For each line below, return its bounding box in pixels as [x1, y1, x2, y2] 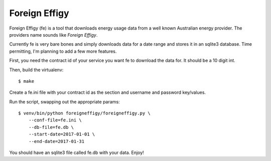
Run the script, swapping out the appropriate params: [9, 98, 120, 105]
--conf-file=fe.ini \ [28, 117, 82, 123]
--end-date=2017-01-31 [28, 138, 85, 144]
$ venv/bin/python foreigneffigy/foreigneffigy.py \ [18, 110, 151, 116]
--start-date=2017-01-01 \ [28, 131, 95, 137]
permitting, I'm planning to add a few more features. [9, 48, 117, 54]
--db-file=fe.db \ [28, 124, 74, 130]
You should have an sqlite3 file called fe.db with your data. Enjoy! [9, 149, 144, 155]
